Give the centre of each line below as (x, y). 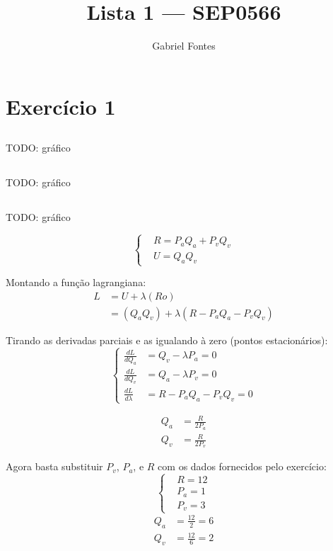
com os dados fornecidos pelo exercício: (242, 466)
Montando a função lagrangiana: (76, 282)
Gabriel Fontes (184, 46)
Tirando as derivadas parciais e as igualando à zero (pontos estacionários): (167, 340)
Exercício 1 (61, 106)
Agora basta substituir (54, 466)
